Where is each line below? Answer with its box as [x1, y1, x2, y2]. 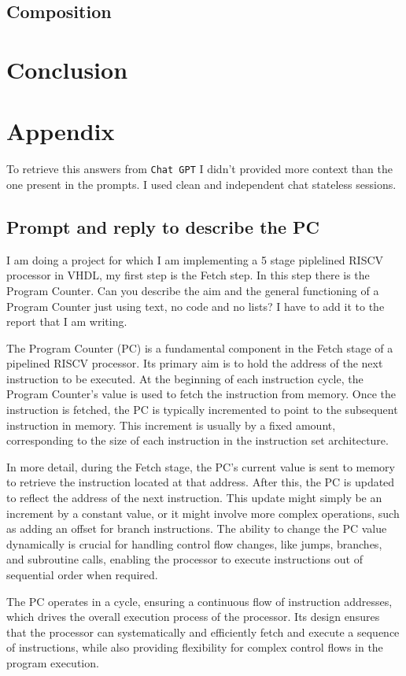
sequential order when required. [6, 567, 158, 583]
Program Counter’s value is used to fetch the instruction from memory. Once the [6, 386, 396, 402]
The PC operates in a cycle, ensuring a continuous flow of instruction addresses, [6, 593, 393, 609]
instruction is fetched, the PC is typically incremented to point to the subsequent [6, 401, 398, 418]
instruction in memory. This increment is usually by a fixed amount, [6, 416, 336, 433]
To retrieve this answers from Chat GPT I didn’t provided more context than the [6, 161, 393, 177]
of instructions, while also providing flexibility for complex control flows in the [6, 639, 383, 656]
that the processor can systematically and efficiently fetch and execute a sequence [6, 623, 400, 640]
